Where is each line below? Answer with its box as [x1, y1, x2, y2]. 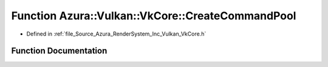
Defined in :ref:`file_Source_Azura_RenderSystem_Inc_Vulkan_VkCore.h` [26, 30, 207, 37]
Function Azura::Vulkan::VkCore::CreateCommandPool [11, 9, 296, 22]
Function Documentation [11, 46, 108, 56]
